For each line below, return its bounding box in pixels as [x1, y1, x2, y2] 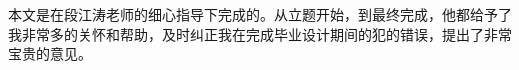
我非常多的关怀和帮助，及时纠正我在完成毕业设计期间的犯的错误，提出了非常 [8, 23, 512, 44]
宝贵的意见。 [8, 43, 92, 64]
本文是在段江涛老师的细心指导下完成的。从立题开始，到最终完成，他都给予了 [8, 4, 512, 24]
